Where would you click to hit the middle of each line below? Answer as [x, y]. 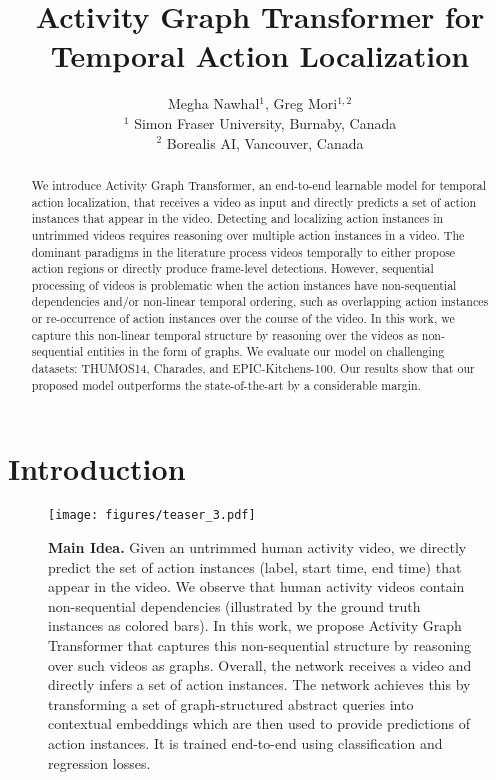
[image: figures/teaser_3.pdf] [152, 515]
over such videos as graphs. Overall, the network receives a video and [260, 664]
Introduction [97, 468]
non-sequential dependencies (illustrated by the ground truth [234, 605]
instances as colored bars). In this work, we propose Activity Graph [255, 625]
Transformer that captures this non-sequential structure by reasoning [260, 644]
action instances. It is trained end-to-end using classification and [245, 742]
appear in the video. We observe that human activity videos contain [256, 586]
